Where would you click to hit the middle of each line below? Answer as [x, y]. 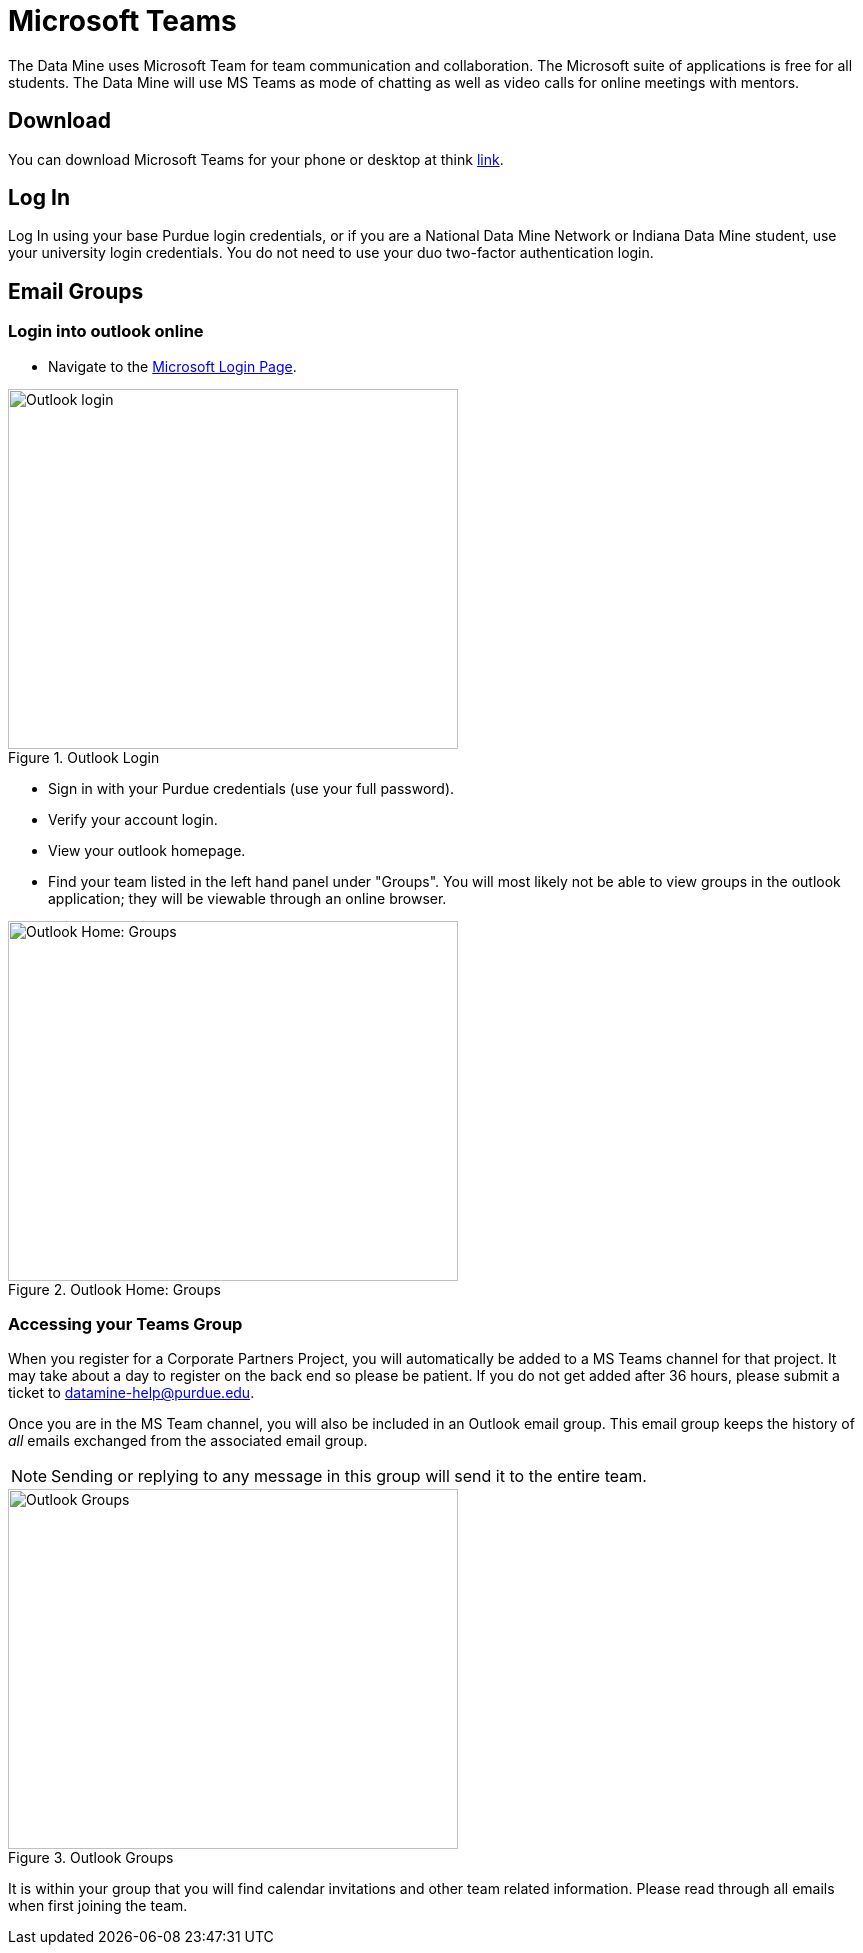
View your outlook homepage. [147, 850]
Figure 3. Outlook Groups [91, 1858]
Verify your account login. [133, 819]
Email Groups [76, 291]
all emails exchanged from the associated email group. [188, 1441]
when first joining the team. [98, 1906]
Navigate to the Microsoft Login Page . [172, 366]
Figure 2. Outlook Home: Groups [114, 1289]
